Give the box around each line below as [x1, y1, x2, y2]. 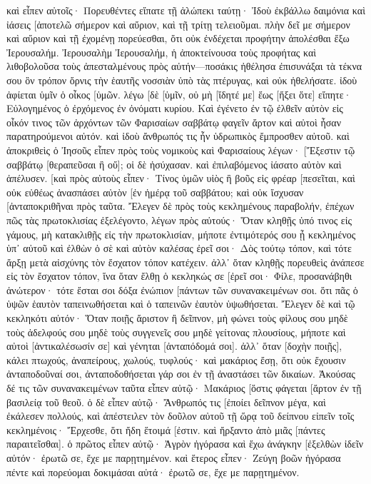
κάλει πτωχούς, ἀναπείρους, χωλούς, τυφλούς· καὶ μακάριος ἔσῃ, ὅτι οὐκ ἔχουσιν [6, 352, 346, 367]
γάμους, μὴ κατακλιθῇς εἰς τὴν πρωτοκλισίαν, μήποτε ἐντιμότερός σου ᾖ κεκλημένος [6, 226, 356, 241]
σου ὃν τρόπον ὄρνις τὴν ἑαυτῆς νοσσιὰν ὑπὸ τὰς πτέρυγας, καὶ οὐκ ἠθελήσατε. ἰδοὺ [6, 72, 357, 87]
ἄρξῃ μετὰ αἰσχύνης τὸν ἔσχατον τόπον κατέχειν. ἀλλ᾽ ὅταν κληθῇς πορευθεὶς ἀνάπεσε [6, 254, 365, 269]
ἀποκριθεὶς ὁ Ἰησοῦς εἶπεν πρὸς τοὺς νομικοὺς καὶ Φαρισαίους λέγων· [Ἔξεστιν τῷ [6, 142, 355, 157]
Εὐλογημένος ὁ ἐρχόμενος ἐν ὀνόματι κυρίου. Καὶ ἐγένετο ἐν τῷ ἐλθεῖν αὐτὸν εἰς [6, 101, 343, 116]
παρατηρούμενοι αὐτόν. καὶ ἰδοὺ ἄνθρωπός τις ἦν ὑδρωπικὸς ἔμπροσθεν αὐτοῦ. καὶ [6, 128, 350, 143]
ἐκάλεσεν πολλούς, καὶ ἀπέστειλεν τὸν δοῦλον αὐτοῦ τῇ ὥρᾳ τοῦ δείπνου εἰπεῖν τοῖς [6, 408, 355, 423]
